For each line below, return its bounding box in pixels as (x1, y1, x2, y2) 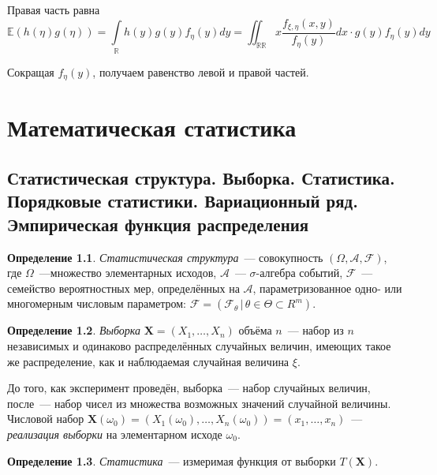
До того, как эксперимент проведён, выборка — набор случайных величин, (7, 380, 371, 396)
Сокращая (7, 63, 54, 80)
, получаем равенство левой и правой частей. (92, 63, 309, 80)
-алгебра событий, (256, 264, 343, 281)
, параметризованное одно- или (252, 279, 402, 296)
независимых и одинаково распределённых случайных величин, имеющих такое (7, 338, 391, 353)
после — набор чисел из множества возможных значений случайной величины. (7, 395, 391, 411)
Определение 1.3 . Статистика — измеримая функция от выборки (7, 452, 336, 469)
